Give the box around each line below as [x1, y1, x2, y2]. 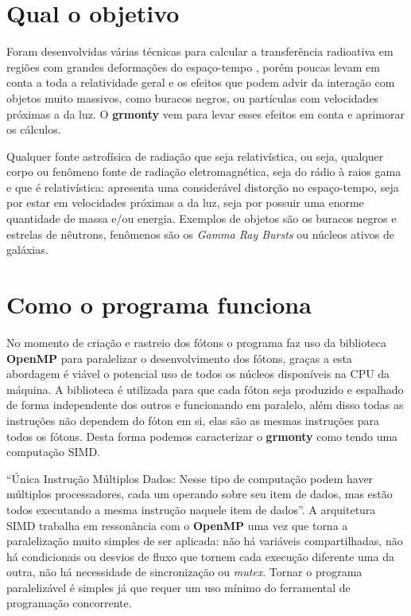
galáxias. [6, 241, 48, 258]
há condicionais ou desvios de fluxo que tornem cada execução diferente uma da [6, 548, 394, 564]
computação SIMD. [6, 443, 101, 460]
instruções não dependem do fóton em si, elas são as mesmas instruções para [6, 411, 380, 428]
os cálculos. [6, 121, 61, 138]
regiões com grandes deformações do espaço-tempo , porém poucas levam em [6, 58, 380, 75]
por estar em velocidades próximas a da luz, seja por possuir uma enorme [6, 194, 364, 211]
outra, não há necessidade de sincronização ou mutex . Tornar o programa [6, 563, 363, 580]
